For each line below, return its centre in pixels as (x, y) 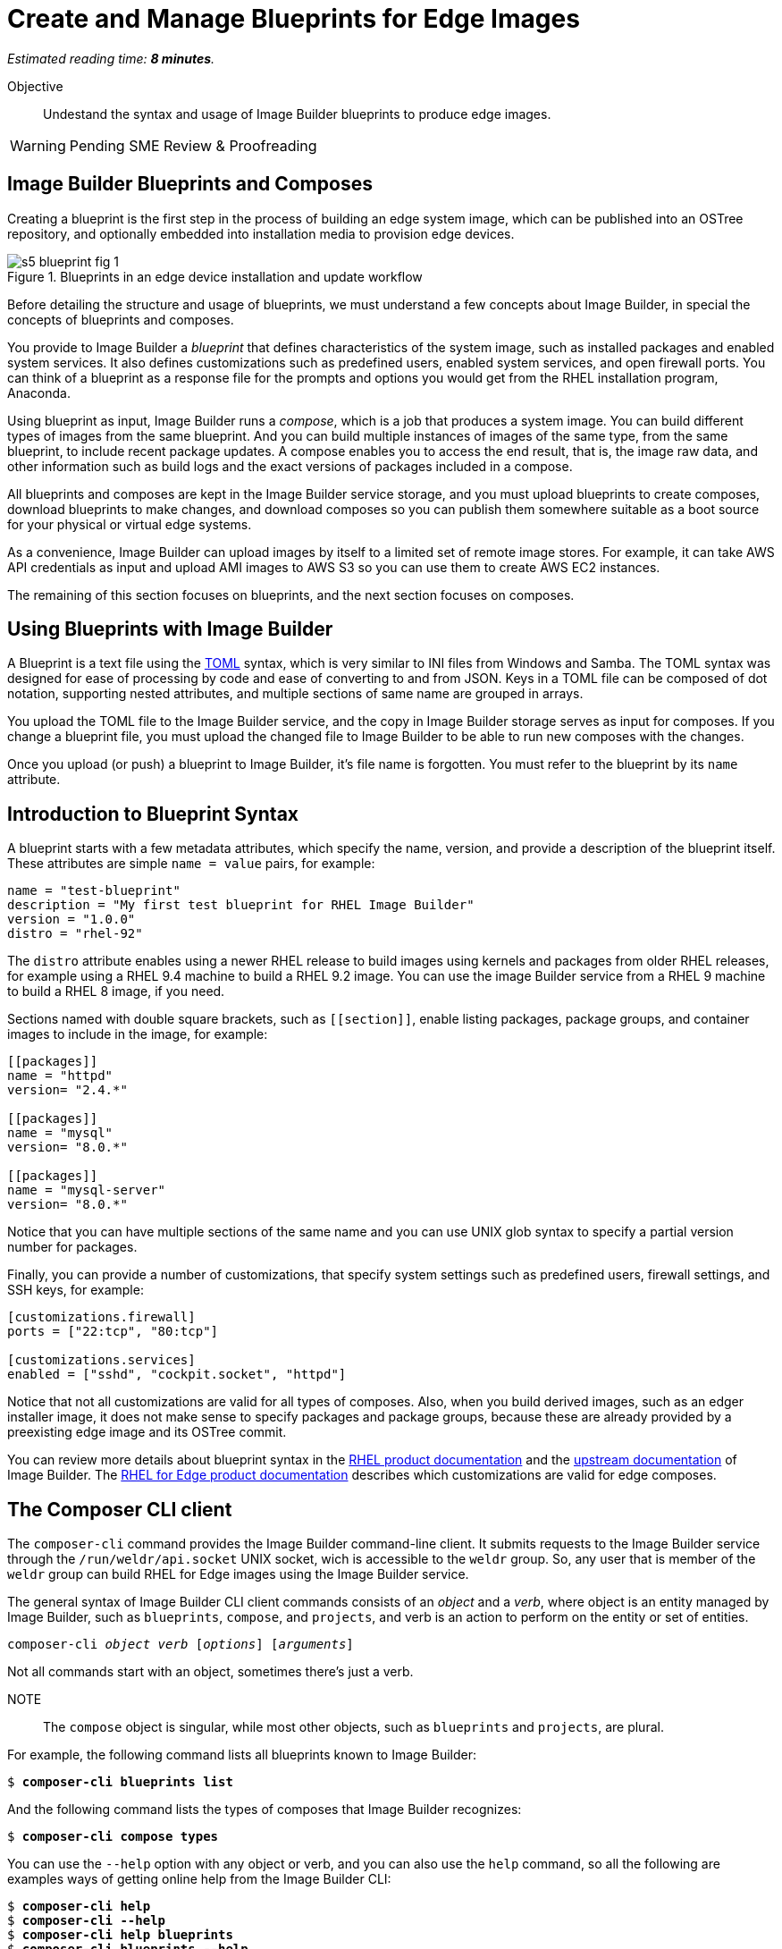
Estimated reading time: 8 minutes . (111, 58)
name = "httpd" (60, 1076)
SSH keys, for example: (76, 1290)
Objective (35, 86)
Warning (38, 145)
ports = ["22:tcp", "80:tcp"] (113, 1332)
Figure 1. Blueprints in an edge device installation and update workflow (215, 276)
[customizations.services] (101, 1360)
